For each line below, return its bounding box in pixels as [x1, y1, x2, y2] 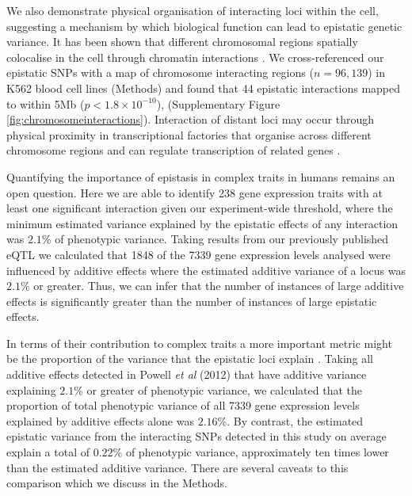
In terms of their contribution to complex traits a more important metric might [6, 334, 392, 351]
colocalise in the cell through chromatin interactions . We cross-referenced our [6, 48, 384, 65]
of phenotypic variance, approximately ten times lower [125, 444, 389, 460]
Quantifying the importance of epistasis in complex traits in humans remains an [6, 168, 395, 185]
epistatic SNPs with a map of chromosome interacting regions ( [6, 64, 314, 81]
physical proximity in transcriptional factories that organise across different [6, 126, 372, 143]
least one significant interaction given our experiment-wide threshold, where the [6, 200, 393, 216]
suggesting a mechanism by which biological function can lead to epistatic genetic [6, 17, 402, 34]
